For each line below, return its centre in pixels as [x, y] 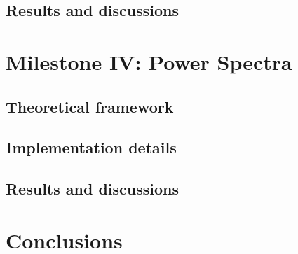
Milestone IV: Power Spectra [149, 61]
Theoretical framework [90, 106]
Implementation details [91, 147]
